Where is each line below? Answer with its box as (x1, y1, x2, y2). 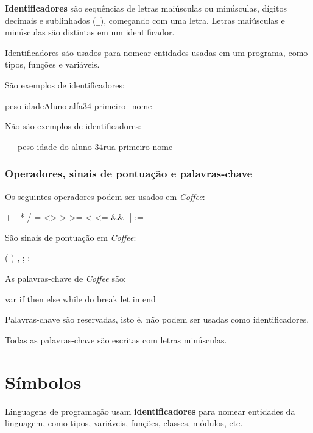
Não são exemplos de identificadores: (5, 120, 141, 132)
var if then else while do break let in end (5, 292, 156, 305)
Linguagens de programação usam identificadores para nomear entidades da (5, 404, 295, 417)
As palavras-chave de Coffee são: (5, 272, 126, 284)
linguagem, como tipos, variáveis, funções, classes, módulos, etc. (5, 417, 243, 429)
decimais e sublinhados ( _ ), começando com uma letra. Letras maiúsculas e (5, 13, 285, 26)
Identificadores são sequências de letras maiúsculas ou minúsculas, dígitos (5, 2, 287, 14)
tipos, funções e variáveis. (5, 58, 100, 71)
